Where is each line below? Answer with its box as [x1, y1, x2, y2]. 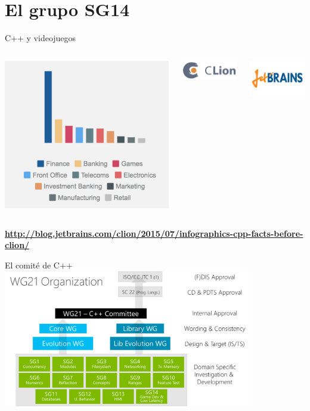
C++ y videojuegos [5, 32, 76, 44]
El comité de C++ [5, 258, 73, 271]
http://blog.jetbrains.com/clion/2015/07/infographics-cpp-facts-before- [5, 227, 303, 239]
